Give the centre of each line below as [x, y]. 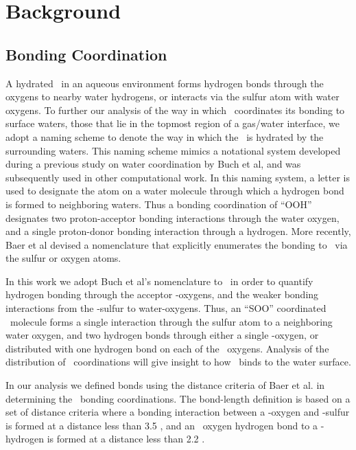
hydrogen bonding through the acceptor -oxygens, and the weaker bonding [162, 294]
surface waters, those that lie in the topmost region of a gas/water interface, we [173, 123]
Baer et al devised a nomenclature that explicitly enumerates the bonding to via [177, 244]
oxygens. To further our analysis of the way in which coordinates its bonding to [175, 110]
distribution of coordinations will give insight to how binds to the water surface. [178, 362]
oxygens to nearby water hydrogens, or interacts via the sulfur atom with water [173, 97]
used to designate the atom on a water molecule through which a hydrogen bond [175, 191]
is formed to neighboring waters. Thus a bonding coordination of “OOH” [159, 204]
